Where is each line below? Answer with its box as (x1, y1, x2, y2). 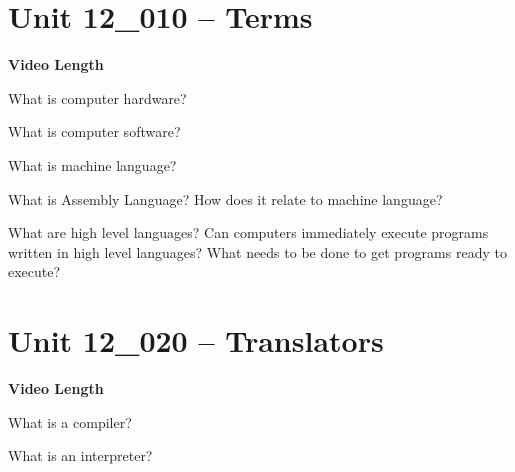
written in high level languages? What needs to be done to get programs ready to (8, 241, 507, 262)
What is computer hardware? (8, 87, 187, 108)
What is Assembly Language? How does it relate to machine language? (8, 188, 443, 209)
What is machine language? (8, 154, 177, 175)
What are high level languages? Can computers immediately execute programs (8, 222, 489, 243)
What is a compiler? (8, 411, 132, 432)
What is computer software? (8, 121, 181, 142)
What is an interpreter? (8, 445, 153, 466)
